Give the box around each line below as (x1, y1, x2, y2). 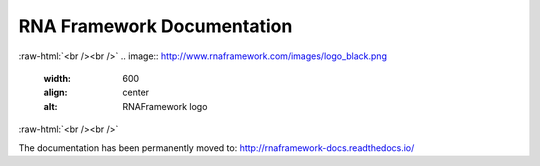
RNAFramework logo (122, 100, 208, 112)
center (122, 86, 150, 99)
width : (43, 72, 72, 84)
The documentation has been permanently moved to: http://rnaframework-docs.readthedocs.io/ (18, 141, 415, 154)
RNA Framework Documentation (18, 15, 293, 37)
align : (43, 86, 68, 99)
